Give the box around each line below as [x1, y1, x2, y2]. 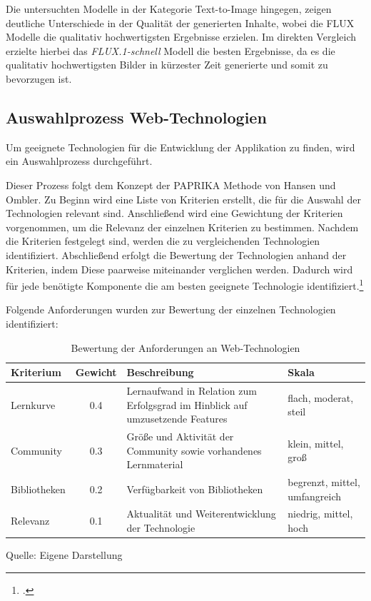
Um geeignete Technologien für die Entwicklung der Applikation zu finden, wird [6, 139, 355, 154]
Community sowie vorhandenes [126, 443, 262, 458]
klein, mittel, [288, 435, 344, 450]
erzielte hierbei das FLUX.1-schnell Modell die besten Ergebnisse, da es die [6, 43, 335, 58]
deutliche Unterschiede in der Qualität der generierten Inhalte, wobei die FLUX [6, 15, 355, 30]
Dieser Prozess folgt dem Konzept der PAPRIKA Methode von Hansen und [6, 177, 336, 192]
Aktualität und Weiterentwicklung [126, 506, 276, 521]
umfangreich [288, 488, 341, 503]
